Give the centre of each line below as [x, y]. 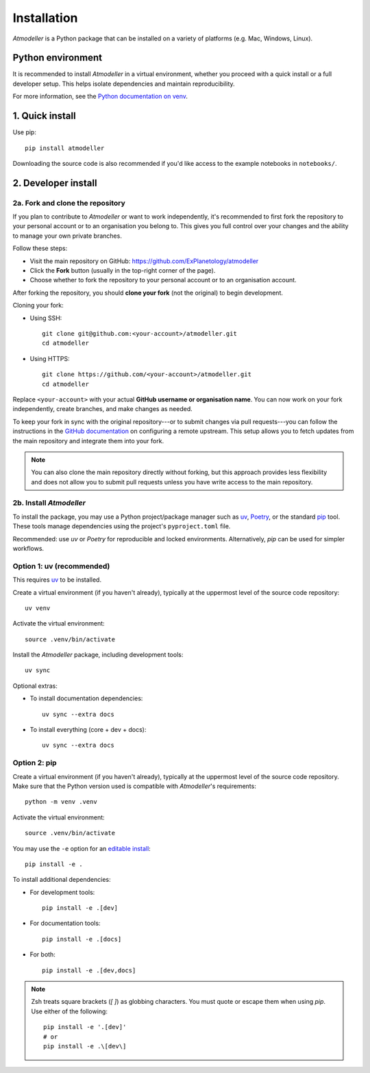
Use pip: [25, 132]
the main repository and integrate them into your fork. [88, 441]
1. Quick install [44, 116]
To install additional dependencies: [62, 880]
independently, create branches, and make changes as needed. [103, 409]
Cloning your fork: [38, 306]
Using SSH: [46, 318]
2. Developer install [55, 183]
